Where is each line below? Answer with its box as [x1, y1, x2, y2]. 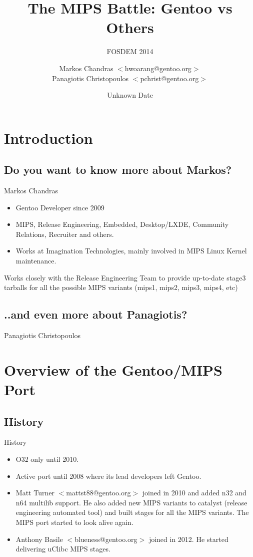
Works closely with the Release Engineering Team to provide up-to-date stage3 [4, 272, 246, 283]
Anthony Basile [15, 533, 63, 544]
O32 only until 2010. [15, 453, 79, 464]
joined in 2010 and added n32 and [142, 487, 246, 498]
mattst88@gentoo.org [66, 487, 131, 498]
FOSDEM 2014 [106, 46, 153, 57]
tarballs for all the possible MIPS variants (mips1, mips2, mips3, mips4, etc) [4, 282, 238, 293]
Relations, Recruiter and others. [15, 228, 114, 239]
